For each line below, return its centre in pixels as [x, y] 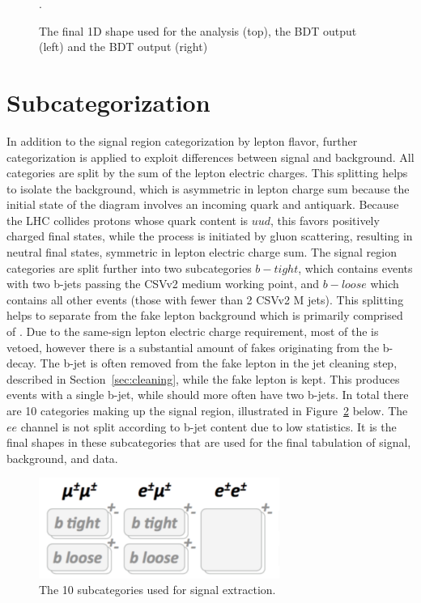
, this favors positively [325, 220]
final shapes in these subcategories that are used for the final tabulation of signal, [209, 442]
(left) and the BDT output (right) [123, 47]
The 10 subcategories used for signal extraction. [157, 590]
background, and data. [62, 458]
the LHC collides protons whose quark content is [128, 220]
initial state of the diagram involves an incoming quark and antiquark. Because [203, 204]
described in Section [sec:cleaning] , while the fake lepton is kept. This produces [203, 378]
